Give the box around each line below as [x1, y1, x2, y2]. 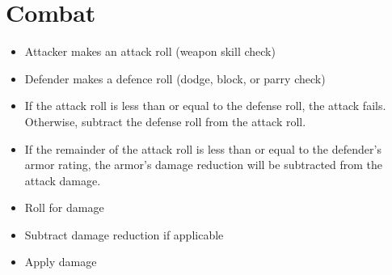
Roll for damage [24, 199, 104, 216]
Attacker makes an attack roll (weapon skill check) [24, 43, 276, 60]
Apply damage [24, 253, 97, 270]
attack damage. [24, 171, 101, 188]
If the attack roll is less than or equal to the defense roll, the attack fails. [24, 97, 386, 114]
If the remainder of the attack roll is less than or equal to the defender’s [24, 140, 381, 157]
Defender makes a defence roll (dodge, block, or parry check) [24, 70, 326, 87]
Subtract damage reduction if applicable [24, 226, 224, 243]
